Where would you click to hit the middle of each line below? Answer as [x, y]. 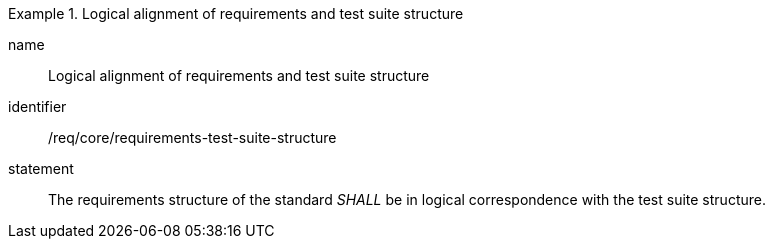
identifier [37, 106]
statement [41, 168]
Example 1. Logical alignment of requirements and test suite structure [236, 13]
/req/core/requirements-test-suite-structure [192, 137]
